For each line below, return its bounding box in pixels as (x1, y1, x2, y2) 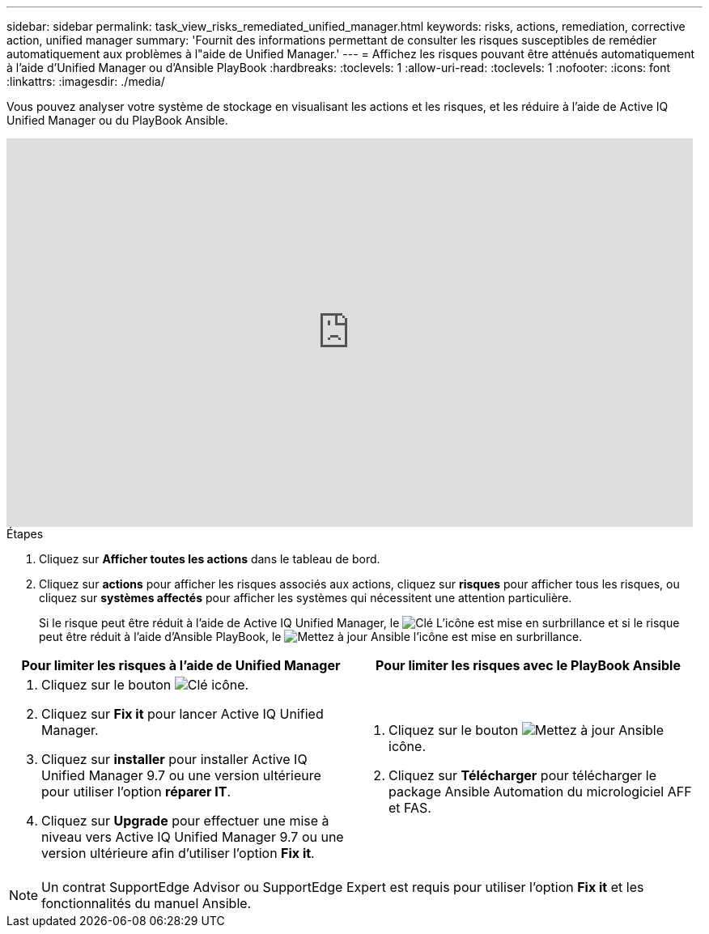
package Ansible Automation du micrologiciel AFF (388, 783, 692, 800)
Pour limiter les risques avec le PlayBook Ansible (376, 657, 681, 673)
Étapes (6, 527, 44, 541)
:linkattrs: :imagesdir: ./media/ (6, 74, 165, 88)
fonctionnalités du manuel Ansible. (41, 895, 252, 911)
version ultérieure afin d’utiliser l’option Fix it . (41, 845, 315, 861)
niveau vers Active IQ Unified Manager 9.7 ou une (41, 829, 344, 845)
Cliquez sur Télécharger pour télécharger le (388, 767, 657, 783)
